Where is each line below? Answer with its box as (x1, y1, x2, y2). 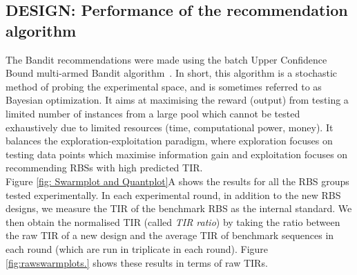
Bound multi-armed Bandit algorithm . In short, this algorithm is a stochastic (6, 66, 338, 80)
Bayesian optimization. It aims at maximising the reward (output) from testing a (6, 93, 349, 107)
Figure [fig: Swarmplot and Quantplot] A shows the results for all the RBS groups (6, 173, 349, 188)
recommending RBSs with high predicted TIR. (6, 160, 203, 175)
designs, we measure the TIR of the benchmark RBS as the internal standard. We (6, 201, 352, 216)
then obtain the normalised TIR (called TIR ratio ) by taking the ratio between (6, 214, 340, 229)
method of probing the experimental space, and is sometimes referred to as (6, 79, 322, 93)
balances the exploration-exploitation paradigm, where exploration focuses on (6, 133, 333, 148)
